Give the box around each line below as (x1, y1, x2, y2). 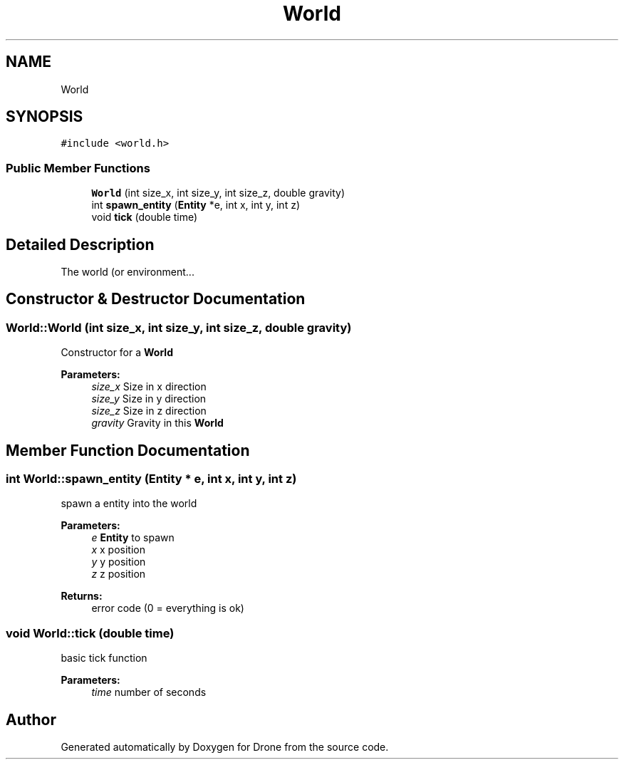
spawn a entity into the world (61, 497, 197, 510)
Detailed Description (6, 235, 155, 254)
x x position (91, 543, 145, 556)
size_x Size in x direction (91, 380, 207, 393)
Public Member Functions (6, 160, 150, 175)
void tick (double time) (91, 211, 198, 224)
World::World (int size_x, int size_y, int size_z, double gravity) (6, 320, 352, 335)
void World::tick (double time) (6, 625, 175, 640)
